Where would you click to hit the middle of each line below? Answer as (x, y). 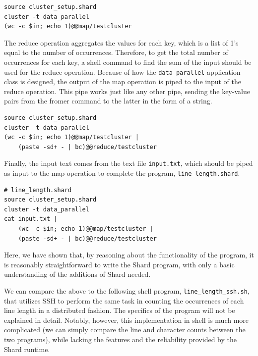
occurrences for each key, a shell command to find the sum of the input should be (128, 62)
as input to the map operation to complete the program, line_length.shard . (122, 173)
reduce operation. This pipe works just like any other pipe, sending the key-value (127, 91)
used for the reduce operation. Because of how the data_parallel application (122, 72)
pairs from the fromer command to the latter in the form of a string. (108, 101)
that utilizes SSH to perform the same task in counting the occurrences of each (124, 300)
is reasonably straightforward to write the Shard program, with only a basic (119, 264)
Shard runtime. (27, 349)
